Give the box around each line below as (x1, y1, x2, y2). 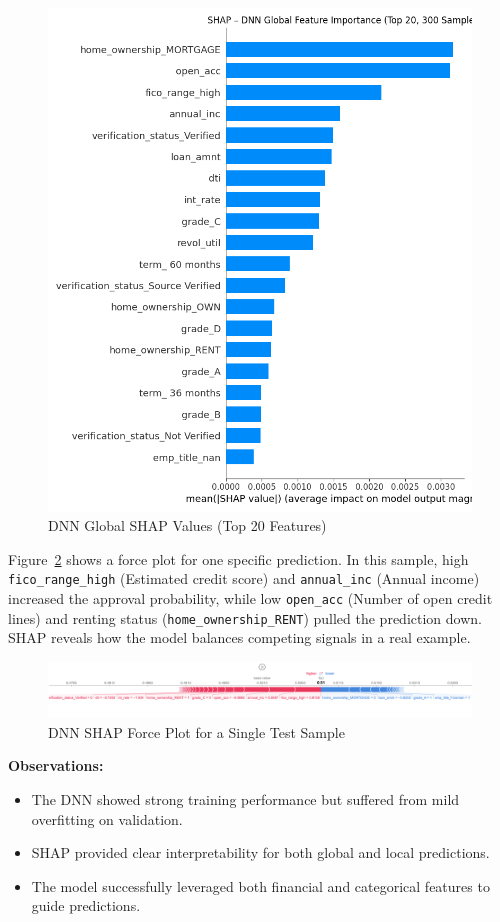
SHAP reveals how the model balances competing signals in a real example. (8, 627, 471, 648)
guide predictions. (31, 895, 141, 916)
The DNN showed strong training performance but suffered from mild (31, 788, 460, 809)
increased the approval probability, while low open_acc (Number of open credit (8, 587, 493, 608)
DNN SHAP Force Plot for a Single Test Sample (48, 721, 345, 742)
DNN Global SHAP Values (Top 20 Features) (48, 515, 327, 536)
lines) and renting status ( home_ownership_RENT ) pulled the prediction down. (8, 607, 482, 628)
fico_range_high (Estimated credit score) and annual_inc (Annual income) (8, 568, 480, 589)
